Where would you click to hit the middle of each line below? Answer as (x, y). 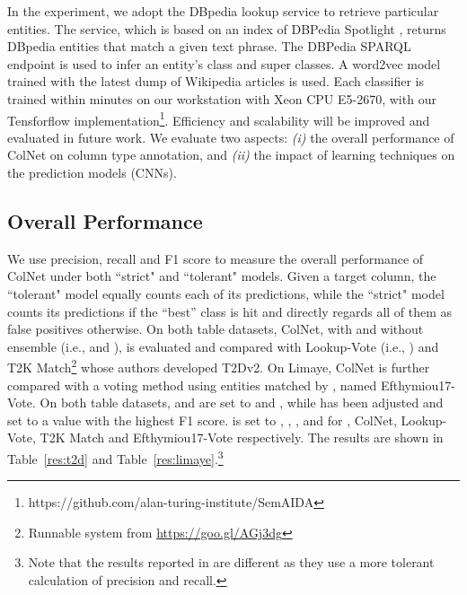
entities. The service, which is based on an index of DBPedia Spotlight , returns (227, 28)
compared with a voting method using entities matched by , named (192, 385)
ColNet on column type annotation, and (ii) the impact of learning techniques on (231, 155)
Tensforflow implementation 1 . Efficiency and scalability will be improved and (219, 118)
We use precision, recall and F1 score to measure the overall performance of (216, 258)
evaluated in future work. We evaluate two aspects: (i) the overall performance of (231, 137)
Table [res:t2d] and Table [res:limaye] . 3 (115, 457)
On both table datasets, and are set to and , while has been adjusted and (242, 402)
